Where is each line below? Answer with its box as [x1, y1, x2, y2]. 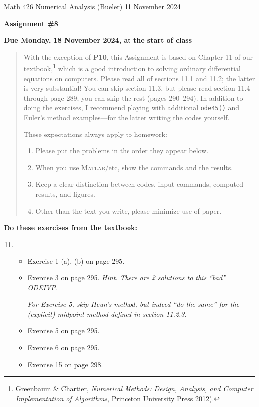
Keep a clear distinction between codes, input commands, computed [35, 179, 243, 189]
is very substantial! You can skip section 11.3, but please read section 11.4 [23, 83, 250, 93]
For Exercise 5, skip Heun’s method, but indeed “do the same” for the [27, 299, 240, 309]
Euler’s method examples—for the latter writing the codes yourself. [23, 112, 230, 123]
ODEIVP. [27, 282, 58, 292]
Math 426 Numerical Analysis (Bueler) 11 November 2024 [4, 1, 181, 11]
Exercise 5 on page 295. [27, 325, 100, 336]
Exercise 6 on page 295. [27, 342, 100, 352]
